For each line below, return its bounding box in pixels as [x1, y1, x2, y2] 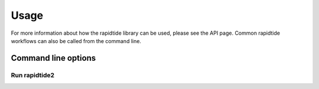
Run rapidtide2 [11, 71, 55, 79]
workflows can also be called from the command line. [11, 37, 142, 44]
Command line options [11, 53, 96, 63]
